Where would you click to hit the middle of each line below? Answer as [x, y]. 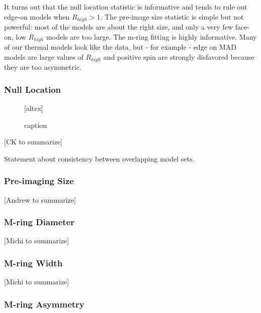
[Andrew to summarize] [40, 199]
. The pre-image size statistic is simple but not [172, 16]
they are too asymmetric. [43, 67]
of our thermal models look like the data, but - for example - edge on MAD [120, 47]
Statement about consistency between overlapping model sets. [99, 158]
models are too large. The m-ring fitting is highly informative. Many [152, 36]
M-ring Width [33, 263]
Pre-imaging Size [39, 181]
